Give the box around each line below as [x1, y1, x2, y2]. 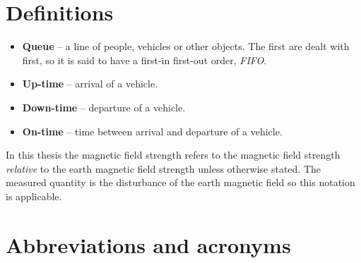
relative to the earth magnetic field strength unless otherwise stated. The [6, 161, 321, 176]
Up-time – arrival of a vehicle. [22, 76, 158, 91]
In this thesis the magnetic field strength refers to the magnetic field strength [6, 147, 341, 162]
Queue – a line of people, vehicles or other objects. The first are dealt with [22, 39, 350, 54]
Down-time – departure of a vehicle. [22, 99, 186, 114]
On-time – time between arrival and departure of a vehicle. [22, 123, 283, 138]
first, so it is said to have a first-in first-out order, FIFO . [22, 52, 267, 67]
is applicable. [6, 188, 62, 203]
